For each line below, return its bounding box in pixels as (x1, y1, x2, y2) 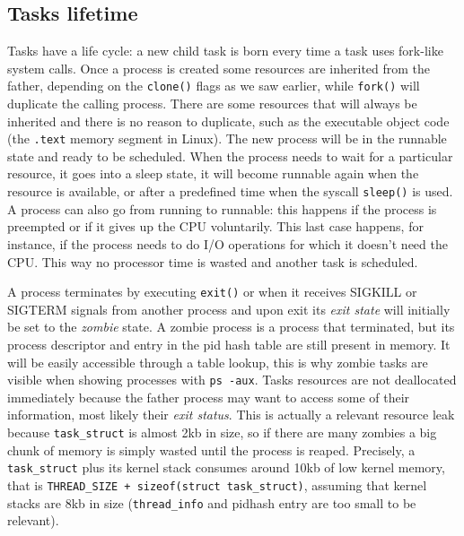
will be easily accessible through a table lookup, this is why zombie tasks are (7, 352, 428, 371)
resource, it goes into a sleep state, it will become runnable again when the (7, 164, 419, 183)
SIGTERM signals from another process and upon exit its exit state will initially (7, 299, 451, 318)
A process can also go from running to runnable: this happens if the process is (7, 199, 437, 218)
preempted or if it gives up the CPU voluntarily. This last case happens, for (7, 217, 424, 236)
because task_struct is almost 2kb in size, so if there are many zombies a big (7, 422, 437, 441)
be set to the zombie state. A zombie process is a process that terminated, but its (7, 317, 455, 336)
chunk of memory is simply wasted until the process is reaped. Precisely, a (7, 440, 416, 459)
